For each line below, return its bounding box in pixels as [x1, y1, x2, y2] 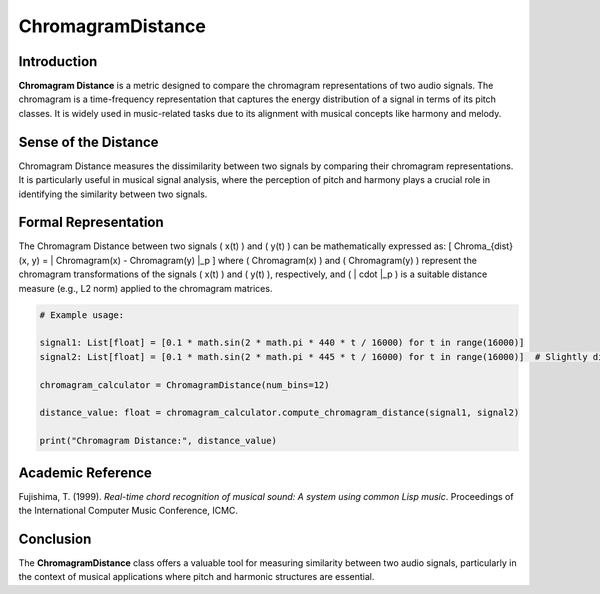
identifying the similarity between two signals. [18, 188, 208, 200]
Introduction [18, 53, 98, 70]
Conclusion [18, 530, 92, 547]
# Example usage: [39, 309, 125, 320]
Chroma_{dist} [453, 240, 514, 252]
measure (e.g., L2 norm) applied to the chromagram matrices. [18, 282, 273, 294]
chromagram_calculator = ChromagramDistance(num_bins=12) [39, 379, 330, 390]
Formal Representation [18, 214, 164, 231]
